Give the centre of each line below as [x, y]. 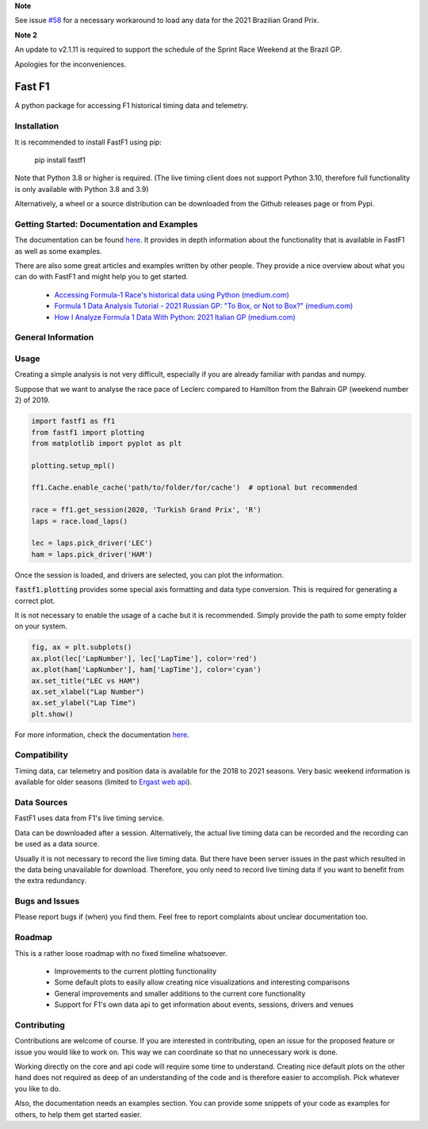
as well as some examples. [58, 251]
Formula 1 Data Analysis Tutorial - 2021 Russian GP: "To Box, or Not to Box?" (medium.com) [204, 306]
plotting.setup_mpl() [73, 465]
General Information [54, 337]
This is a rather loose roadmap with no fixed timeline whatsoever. [121, 953]
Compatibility [42, 755]
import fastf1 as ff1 [73, 421]
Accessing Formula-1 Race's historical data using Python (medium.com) [172, 294]
